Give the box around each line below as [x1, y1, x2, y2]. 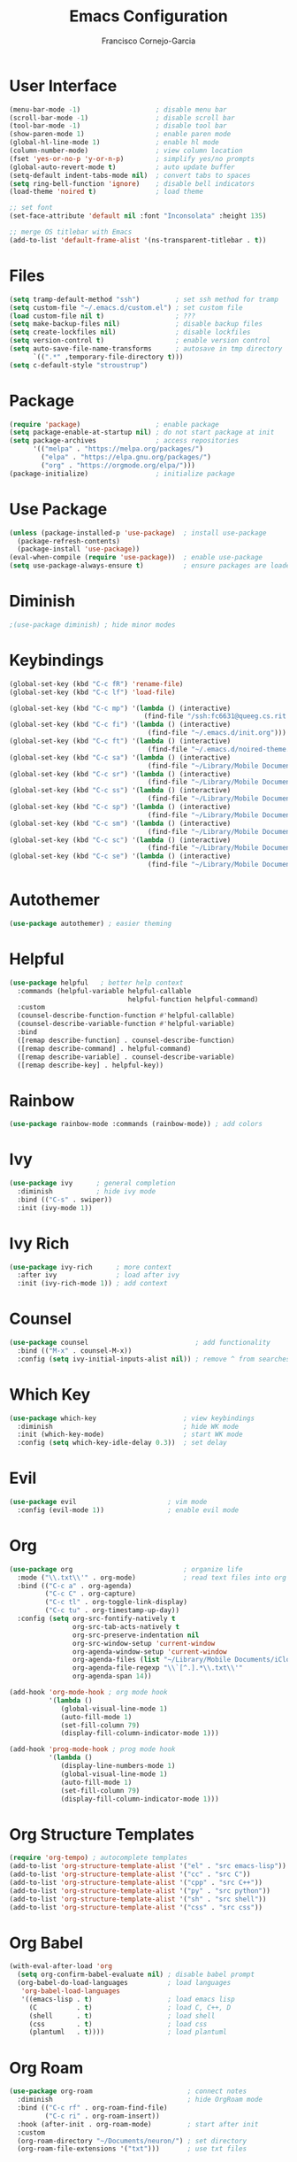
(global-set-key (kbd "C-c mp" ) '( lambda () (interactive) [9, 704, 232, 713]
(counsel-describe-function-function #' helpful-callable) [17, 1011, 236, 1020]
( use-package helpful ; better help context [9, 978, 184, 987]
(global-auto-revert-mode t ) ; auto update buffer [9, 162, 236, 172]
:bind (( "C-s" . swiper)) [17, 1195, 113, 1204]
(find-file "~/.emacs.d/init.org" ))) [147, 729, 287, 737]
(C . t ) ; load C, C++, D [28, 2003, 232, 2011]
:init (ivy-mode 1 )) [17, 1203, 93, 1212]
